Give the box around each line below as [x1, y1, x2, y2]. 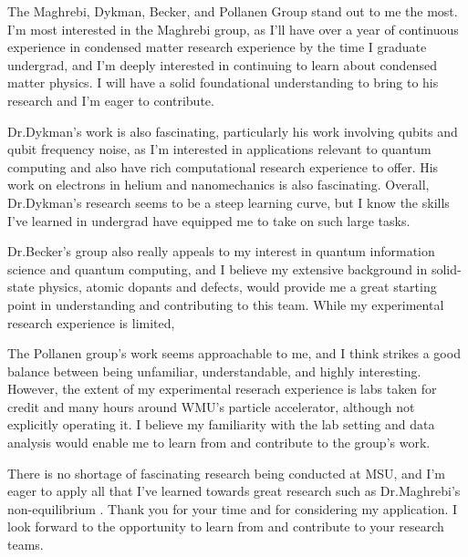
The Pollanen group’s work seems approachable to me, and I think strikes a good [7, 344, 461, 363]
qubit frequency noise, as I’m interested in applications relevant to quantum [7, 139, 432, 159]
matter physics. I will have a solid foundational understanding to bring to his [7, 73, 439, 92]
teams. [7, 535, 44, 554]
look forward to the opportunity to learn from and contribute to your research [7, 517, 444, 536]
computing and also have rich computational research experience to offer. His [7, 157, 439, 176]
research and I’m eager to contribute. [7, 90, 214, 109]
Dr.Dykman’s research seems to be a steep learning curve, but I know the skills [7, 192, 450, 211]
